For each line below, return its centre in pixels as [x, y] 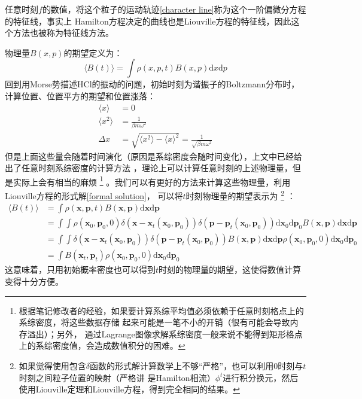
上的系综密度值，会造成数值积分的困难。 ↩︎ [102, 345]
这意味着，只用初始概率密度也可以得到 [80, 269]
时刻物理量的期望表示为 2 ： [241, 195]
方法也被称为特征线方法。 [63, 33]
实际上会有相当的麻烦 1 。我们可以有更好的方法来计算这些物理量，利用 [152, 181]
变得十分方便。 [34, 281]
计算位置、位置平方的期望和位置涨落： [80, 95]
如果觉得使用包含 [52, 365]
